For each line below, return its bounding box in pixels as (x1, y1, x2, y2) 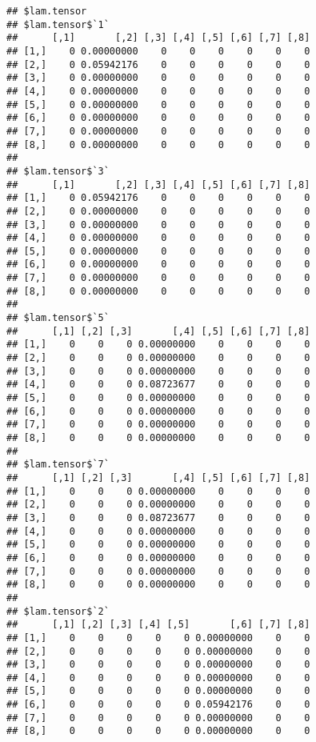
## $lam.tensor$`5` (6, 312, 110, 324)
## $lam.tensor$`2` (6, 605, 110, 617)
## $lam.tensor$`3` (6, 165, 110, 177)
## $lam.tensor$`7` (6, 459, 110, 471)
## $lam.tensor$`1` (6, 18, 110, 30)
